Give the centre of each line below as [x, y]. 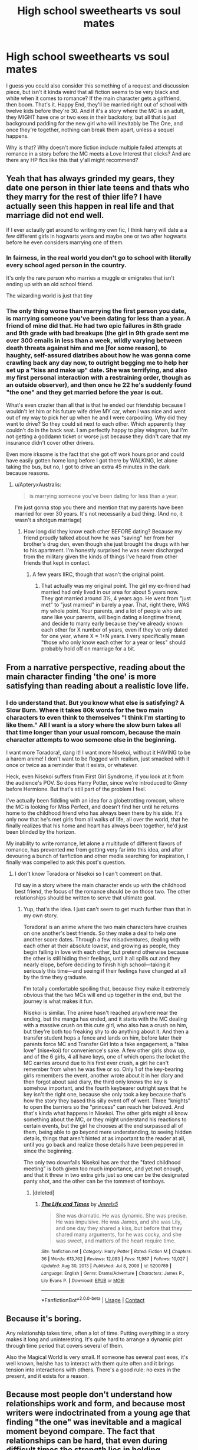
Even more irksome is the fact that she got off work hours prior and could [95, 454]
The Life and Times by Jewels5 [80, 1204]
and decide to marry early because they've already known [112, 624]
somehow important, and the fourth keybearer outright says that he [105, 1088]
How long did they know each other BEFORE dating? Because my [103, 532]
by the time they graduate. [55, 978]
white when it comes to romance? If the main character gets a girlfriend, [94, 98]
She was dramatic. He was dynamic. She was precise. [121, 1216]
